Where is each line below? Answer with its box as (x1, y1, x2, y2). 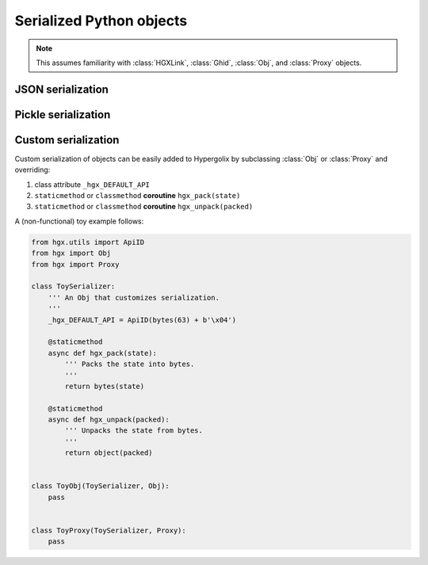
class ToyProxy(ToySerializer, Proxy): (31, 525, 186, 535)
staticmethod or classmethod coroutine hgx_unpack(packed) (34, 202, 254, 212)
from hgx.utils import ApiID (31, 238, 145, 246)
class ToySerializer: (31, 282, 116, 291)
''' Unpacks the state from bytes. (64, 426, 204, 435)
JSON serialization (14, 82, 109, 96)
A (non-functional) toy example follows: (14, 216, 144, 226)
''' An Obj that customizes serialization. (48, 293, 220, 302)
